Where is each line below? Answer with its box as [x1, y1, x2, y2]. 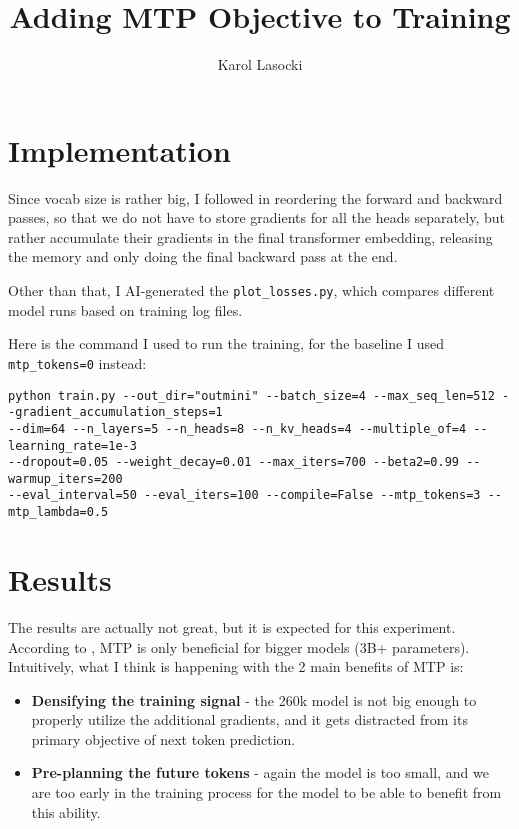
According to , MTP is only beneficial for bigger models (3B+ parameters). [8, 636, 470, 657]
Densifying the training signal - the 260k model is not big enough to [31, 689, 477, 710]
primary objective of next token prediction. [31, 728, 296, 749]
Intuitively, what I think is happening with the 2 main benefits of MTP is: [8, 656, 464, 677]
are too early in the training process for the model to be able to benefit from [31, 782, 502, 803]
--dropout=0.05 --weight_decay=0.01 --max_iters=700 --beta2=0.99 [8, 455, 460, 470]
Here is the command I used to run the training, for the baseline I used [8, 333, 445, 354]
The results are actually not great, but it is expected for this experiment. [8, 616, 456, 637]
